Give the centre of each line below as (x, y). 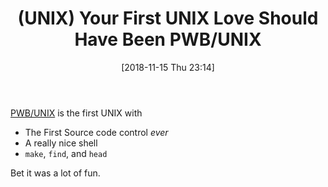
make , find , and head (66, 153)
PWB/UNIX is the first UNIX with (76, 113)
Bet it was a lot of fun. (55, 173)
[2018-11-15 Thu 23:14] (168, 67)
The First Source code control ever (96, 132)
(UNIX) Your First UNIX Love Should (168, 18)
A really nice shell (61, 143)
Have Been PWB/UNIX (168, 39)
